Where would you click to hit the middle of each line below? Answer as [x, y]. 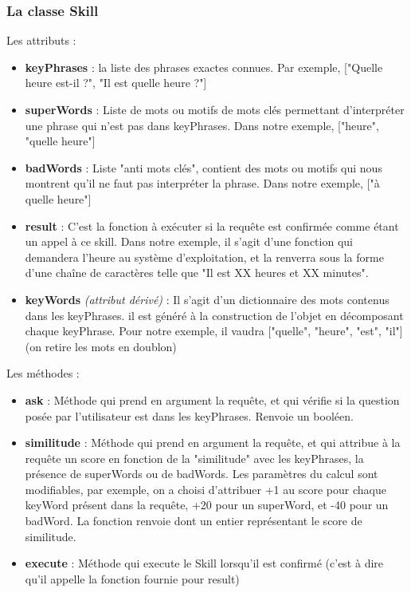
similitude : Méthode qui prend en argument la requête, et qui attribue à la [213, 443]
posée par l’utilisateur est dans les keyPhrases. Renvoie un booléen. [189, 415]
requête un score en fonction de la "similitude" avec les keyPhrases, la [194, 458]
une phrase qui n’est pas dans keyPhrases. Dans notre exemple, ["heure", [202, 125]
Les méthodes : [43, 373]
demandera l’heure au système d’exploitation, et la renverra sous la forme [204, 257]
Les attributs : [41, 40]
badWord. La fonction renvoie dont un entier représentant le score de [194, 521]
